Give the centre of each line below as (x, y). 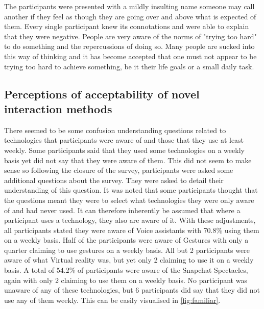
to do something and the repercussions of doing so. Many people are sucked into (129, 46)
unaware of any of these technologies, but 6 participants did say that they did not (132, 290)
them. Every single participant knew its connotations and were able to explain (127, 26)
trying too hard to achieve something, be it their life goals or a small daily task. (129, 66)
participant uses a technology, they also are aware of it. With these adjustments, (130, 220)
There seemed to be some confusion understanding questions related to (115, 130)
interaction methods (58, 108)
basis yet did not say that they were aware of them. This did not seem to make (128, 160)
